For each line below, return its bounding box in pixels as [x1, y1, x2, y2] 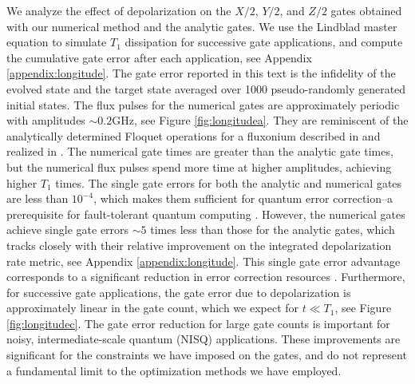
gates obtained [330, 2, 402, 18]
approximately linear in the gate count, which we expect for [6, 299, 299, 316]
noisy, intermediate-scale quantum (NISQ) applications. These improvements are [6, 331, 401, 347]
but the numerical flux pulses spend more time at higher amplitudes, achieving [6, 158, 392, 175]
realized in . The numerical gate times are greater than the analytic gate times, [6, 143, 393, 160]
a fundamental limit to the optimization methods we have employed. [6, 362, 342, 378]
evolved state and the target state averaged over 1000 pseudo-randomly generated [6, 80, 406, 97]
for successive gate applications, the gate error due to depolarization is [6, 283, 351, 300]
